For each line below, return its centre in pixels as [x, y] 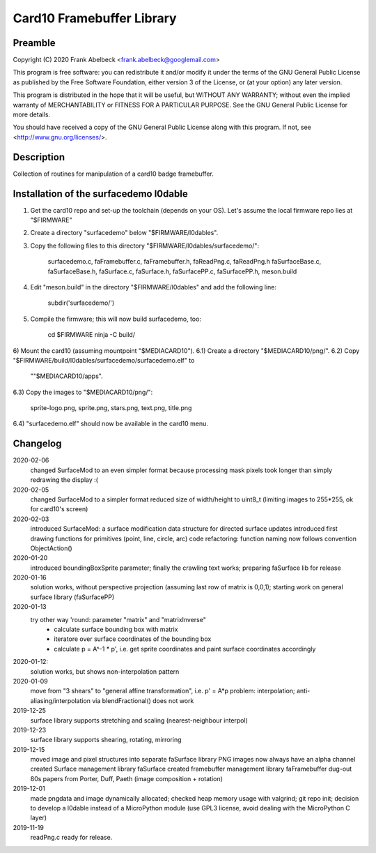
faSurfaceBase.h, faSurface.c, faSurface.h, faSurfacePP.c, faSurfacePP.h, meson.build [172, 271]
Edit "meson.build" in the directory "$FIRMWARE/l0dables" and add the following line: [153, 287]
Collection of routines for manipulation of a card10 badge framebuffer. [113, 174]
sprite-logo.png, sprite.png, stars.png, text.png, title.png [111, 408]
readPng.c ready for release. [71, 838]
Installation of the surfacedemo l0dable [100, 194]
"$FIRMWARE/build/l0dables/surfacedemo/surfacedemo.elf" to [104, 360]
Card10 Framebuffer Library [95, 18]
